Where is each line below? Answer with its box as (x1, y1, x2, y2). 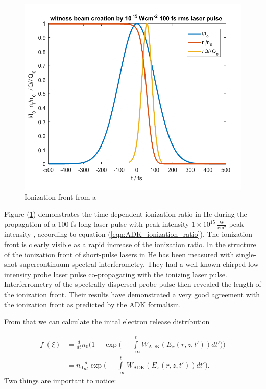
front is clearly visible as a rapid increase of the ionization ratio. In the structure (4, 239, 256, 250)
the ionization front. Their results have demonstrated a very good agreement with (4, 288, 260, 299)
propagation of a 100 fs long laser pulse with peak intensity (4, 218, 189, 229)
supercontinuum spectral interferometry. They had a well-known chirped (19, 259, 246, 270)
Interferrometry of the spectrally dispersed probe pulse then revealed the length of (4, 279, 261, 289)
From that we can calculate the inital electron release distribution (4, 316, 210, 327)
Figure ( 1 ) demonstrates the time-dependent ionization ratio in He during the (4, 208, 247, 219)
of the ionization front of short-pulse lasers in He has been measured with (4, 249, 234, 259)
